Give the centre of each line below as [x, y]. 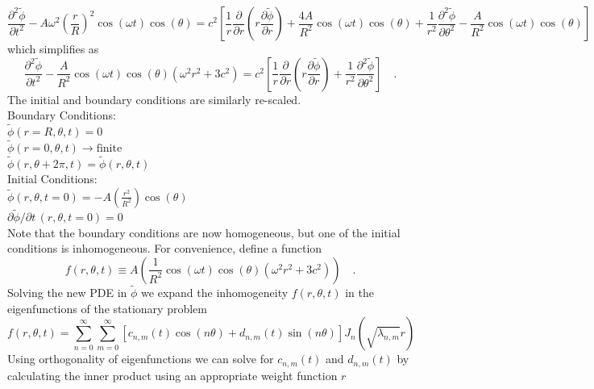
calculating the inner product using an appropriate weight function [172, 375]
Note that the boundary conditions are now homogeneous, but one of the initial [204, 232]
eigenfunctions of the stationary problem [107, 308]
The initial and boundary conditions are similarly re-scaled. [154, 99]
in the [359, 293]
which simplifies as [53, 48]
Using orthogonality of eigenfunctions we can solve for [141, 359]
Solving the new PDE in [67, 293]
